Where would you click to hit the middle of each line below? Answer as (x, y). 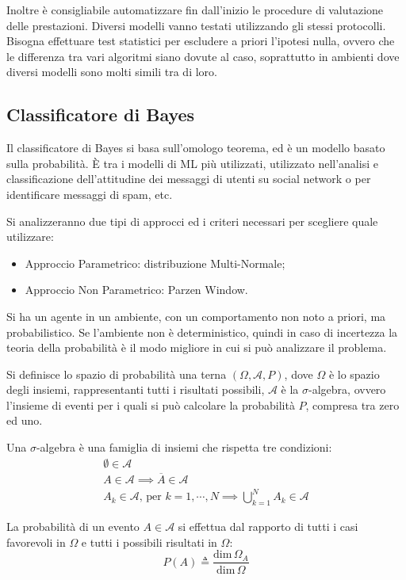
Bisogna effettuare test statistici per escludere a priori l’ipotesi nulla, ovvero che (201, 41)
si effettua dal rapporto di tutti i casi (268, 527)
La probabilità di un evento (73, 527)
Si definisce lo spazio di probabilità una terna (117, 374)
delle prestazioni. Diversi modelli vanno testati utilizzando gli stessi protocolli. (196, 25)
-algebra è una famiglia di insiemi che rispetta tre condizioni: (184, 447)
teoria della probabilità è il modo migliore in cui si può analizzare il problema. (197, 347)
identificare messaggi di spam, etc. (90, 194)
